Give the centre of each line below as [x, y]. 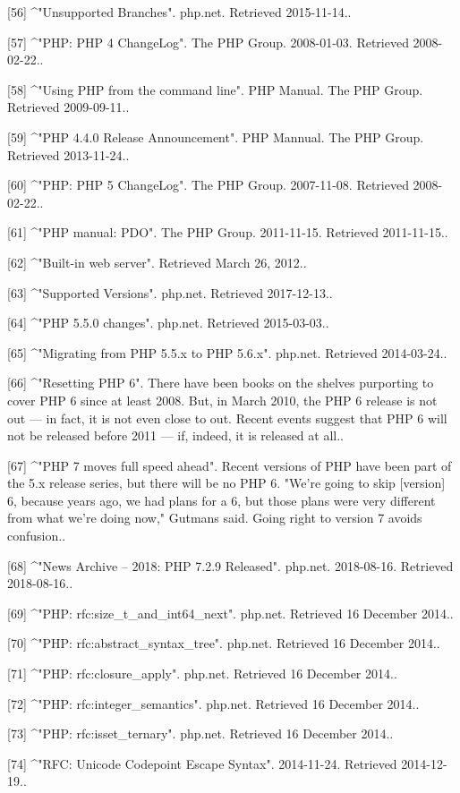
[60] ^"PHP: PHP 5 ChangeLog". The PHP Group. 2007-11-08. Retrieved [208, 185]
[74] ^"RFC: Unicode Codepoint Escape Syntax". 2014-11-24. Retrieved [202, 763]
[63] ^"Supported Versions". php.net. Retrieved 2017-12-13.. [170, 292]
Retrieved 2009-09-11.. [68, 107]
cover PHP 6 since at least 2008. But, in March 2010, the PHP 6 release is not [222, 400]
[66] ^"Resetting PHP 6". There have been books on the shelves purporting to [221, 383]
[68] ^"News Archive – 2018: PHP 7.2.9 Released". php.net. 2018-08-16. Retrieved [230, 565]
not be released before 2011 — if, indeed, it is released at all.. [175, 435]
